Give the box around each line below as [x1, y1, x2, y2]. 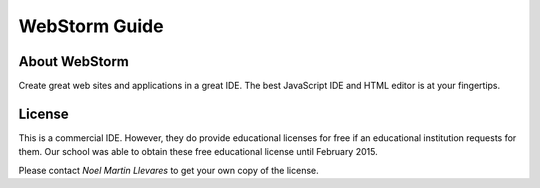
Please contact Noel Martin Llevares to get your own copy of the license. [18, 164, 319, 176]
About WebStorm [18, 53, 130, 70]
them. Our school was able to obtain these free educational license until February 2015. [18, 146, 379, 158]
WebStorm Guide [18, 15, 164, 37]
